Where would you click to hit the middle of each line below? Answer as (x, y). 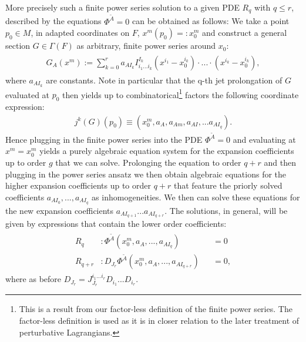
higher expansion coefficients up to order (78, 185)
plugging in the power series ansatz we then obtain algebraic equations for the (146, 174)
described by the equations (53, 21)
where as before (33, 279)
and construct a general (244, 33)
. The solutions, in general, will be (226, 210)
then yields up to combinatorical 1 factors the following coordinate (181, 93)
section (18, 46)
